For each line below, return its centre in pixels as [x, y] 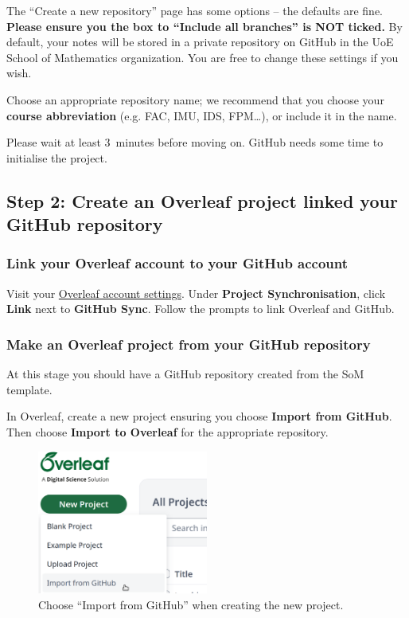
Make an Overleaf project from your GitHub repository [189, 344]
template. [29, 389]
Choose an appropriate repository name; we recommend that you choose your [195, 99]
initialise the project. [57, 157]
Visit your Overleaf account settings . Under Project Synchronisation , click [196, 293]
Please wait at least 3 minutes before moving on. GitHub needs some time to [195, 142]
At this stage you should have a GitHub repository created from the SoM [185, 374]
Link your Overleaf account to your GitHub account [177, 263]
